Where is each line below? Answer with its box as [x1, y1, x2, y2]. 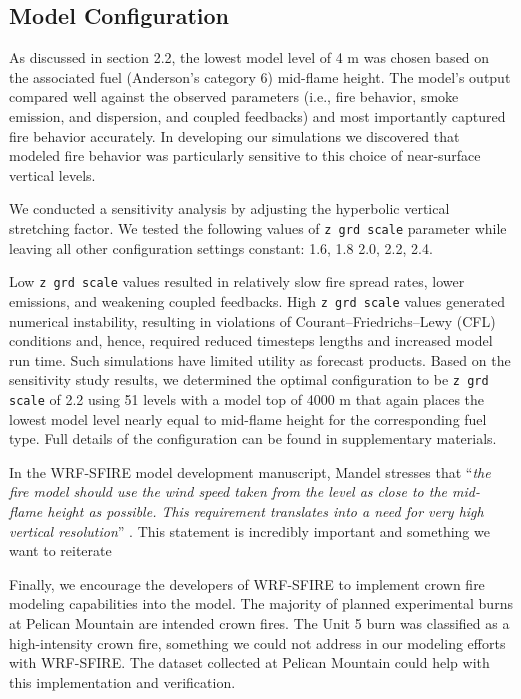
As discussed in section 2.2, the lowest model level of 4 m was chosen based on [9, 47, 490, 68]
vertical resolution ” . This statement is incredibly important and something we [9, 520, 490, 541]
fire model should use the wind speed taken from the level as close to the [9, 481, 447, 502]
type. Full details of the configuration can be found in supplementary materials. [9, 428, 497, 449]
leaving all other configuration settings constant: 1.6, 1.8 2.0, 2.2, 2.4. [9, 237, 433, 258]
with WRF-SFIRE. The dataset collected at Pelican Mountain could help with [9, 652, 490, 673]
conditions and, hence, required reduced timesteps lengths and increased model [9, 330, 493, 351]
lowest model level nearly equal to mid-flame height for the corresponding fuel [9, 408, 487, 429]
